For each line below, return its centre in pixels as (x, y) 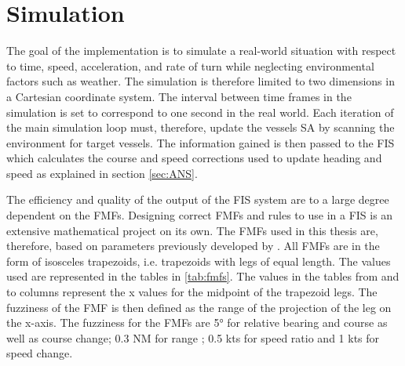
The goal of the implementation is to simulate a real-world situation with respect (201, 51)
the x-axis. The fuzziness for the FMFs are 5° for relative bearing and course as (197, 323)
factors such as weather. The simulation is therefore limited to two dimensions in (201, 81)
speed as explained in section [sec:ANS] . (102, 173)
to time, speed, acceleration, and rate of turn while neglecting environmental (190, 65)
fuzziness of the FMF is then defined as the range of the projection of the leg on (199, 307)
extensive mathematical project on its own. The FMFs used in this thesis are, (192, 230)
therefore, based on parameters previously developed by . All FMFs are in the (193, 246)
